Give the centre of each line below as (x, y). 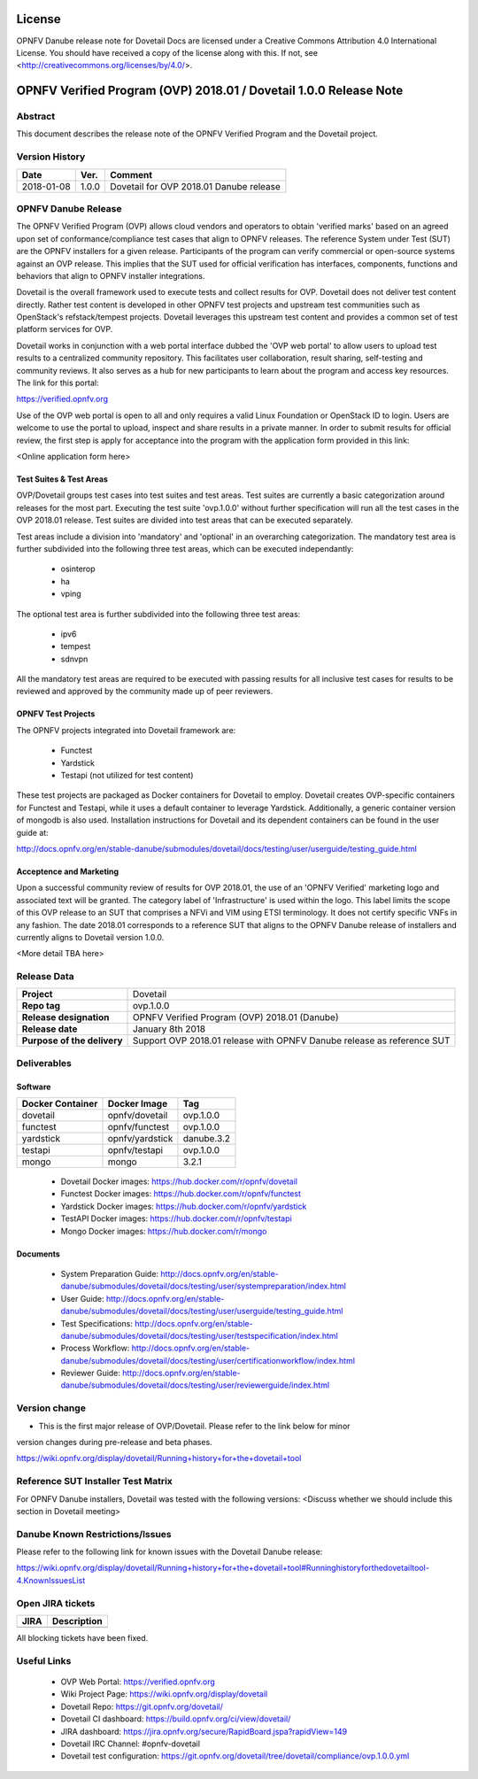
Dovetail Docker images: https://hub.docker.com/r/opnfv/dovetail (179, 1181)
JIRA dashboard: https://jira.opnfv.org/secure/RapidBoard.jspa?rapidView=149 (204, 1731)
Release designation (66, 1017)
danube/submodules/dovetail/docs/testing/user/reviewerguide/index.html (195, 1385)
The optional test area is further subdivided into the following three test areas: (158, 614)
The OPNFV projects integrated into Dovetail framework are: (126, 730)
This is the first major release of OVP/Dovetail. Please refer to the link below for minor (194, 1426)
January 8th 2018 (170, 1029)
